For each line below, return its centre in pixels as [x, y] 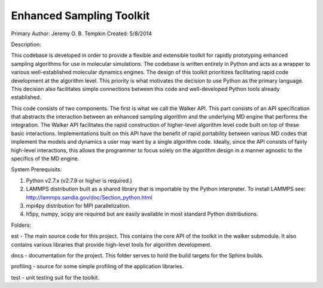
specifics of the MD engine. [45, 159]
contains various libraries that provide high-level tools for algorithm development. [111, 244]
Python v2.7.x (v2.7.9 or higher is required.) [79, 180]
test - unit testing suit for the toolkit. [55, 277]
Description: [26, 44]
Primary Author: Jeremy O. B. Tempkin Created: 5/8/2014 [81, 34]
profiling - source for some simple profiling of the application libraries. [97, 266]
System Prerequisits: [36, 169]
